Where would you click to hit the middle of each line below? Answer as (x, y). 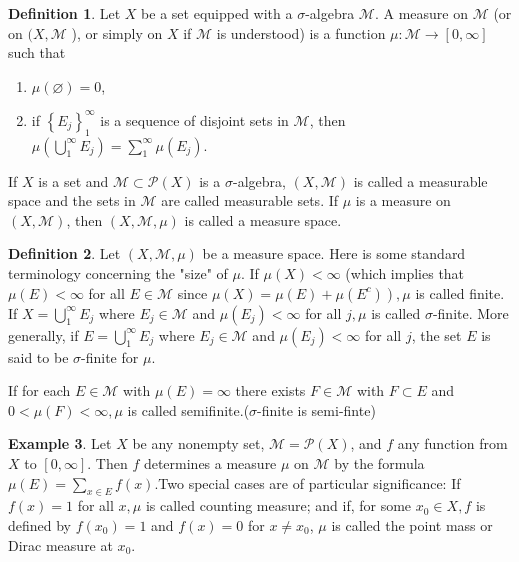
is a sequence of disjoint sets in (194, 119)
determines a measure (210, 463)
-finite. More (470, 312)
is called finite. (460, 292)
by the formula (379, 463)
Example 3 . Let (60, 443)
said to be (38, 356)
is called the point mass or (412, 525)
